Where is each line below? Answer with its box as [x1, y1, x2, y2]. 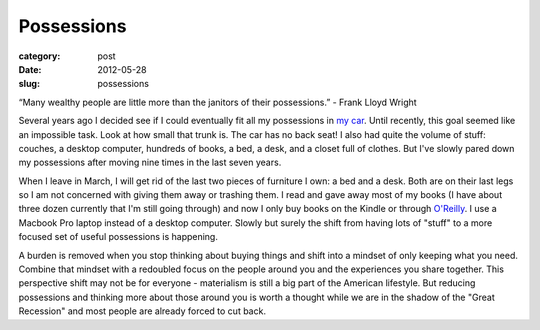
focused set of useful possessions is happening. [18, 231, 219, 243]
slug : [18, 78, 40, 90]
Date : [18, 63, 42, 75]
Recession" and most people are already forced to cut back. [18, 305, 267, 317]
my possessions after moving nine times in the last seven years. [18, 156, 282, 169]
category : [18, 50, 61, 62]
